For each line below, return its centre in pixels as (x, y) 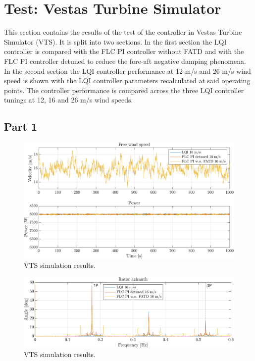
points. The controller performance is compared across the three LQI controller (124, 90)
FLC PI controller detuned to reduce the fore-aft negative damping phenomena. (125, 61)
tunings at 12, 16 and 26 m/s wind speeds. (69, 100)
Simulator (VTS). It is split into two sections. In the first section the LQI (115, 41)
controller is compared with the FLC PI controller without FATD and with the (124, 51)
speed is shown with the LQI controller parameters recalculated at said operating (127, 80)
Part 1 (21, 127)
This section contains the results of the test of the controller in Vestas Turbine (123, 32)
